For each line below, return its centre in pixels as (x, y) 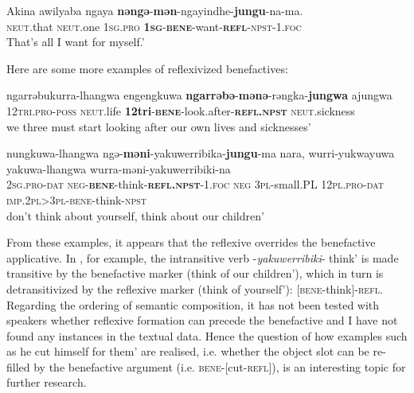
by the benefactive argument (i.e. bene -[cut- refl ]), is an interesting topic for (220, 366)
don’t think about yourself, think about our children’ (135, 215)
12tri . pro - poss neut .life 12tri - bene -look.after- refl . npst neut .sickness (181, 110)
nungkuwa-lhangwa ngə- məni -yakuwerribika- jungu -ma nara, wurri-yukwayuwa (201, 153)
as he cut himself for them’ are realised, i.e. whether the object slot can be (188, 351)
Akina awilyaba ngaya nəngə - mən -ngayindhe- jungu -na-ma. (155, 10)
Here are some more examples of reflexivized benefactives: (147, 68)
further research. (47, 382)
